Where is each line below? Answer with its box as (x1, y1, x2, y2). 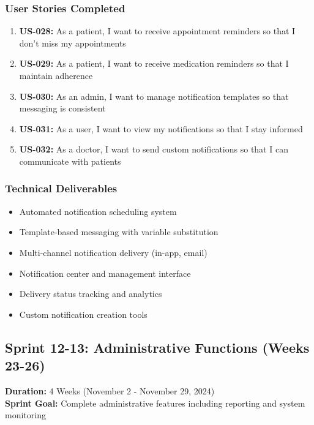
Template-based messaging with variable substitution (19, 225, 219, 238)
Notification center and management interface (19, 266, 191, 279)
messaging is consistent (19, 102, 106, 115)
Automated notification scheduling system (19, 205, 177, 217)
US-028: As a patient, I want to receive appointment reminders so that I (19, 24, 296, 37)
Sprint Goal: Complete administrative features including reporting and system (5, 396, 305, 409)
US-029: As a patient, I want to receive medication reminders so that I (19, 57, 289, 70)
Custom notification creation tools (19, 307, 148, 320)
